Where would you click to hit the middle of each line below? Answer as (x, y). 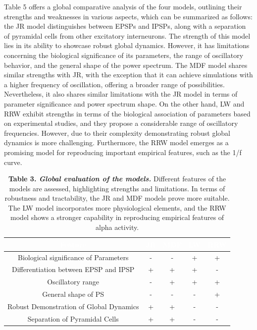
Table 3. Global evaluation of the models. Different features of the (117, 179)
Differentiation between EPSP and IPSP (73, 269)
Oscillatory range (73, 282)
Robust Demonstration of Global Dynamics (73, 306)
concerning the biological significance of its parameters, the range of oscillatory (124, 55)
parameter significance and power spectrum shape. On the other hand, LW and (124, 103)
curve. (13, 162)
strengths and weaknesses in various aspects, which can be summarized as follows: (128, 16)
